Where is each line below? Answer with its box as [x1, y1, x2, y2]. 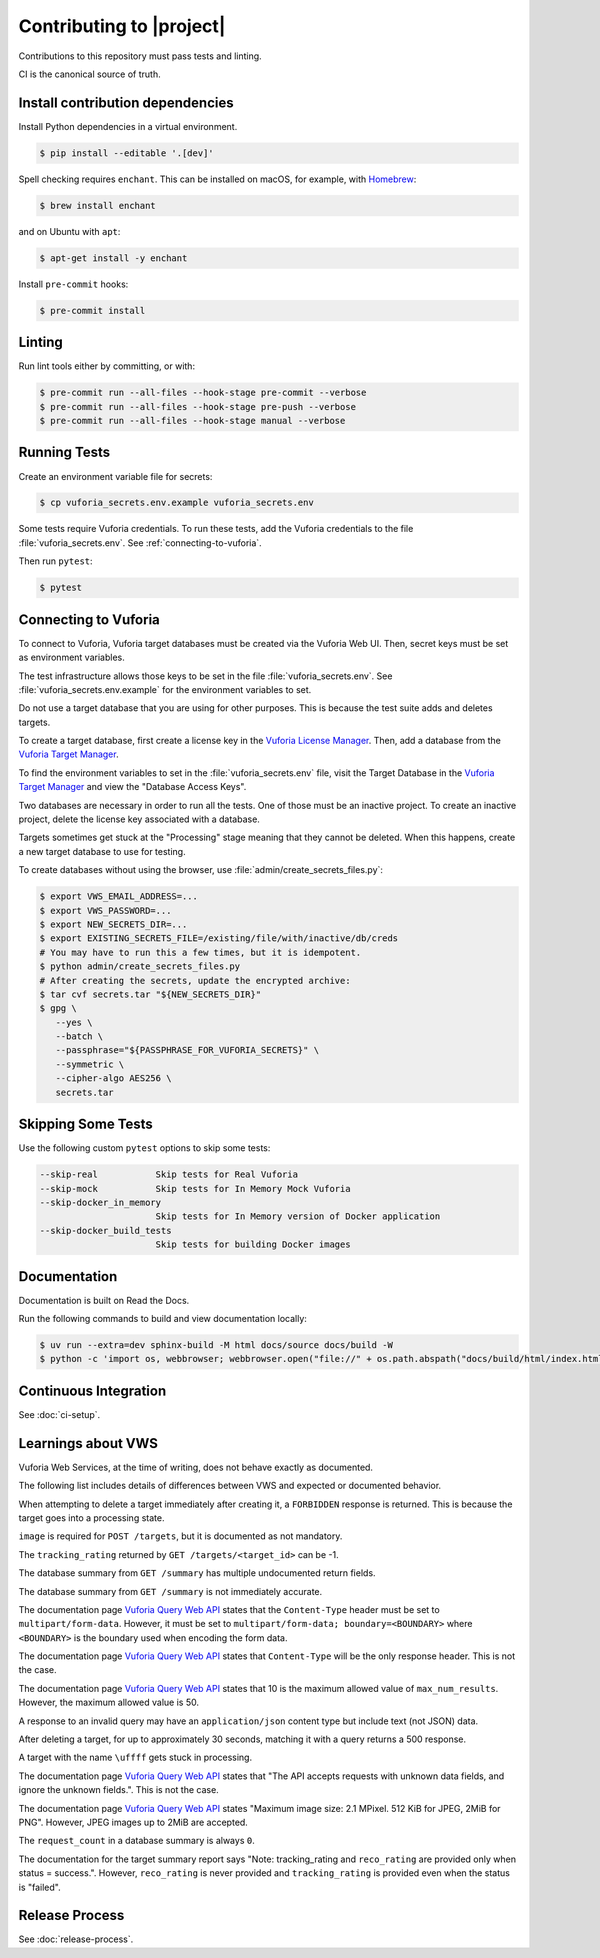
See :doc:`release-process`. [18, 1933, 134, 1945]
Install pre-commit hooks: [18, 278, 129, 290]
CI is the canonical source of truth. [18, 68, 161, 80]
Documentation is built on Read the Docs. [18, 1294, 190, 1306]
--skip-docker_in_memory [39, 1196, 162, 1208]
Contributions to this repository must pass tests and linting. [18, 50, 262, 62]
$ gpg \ [39, 1003, 77, 1014]
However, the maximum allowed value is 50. [18, 1696, 200, 1709]
